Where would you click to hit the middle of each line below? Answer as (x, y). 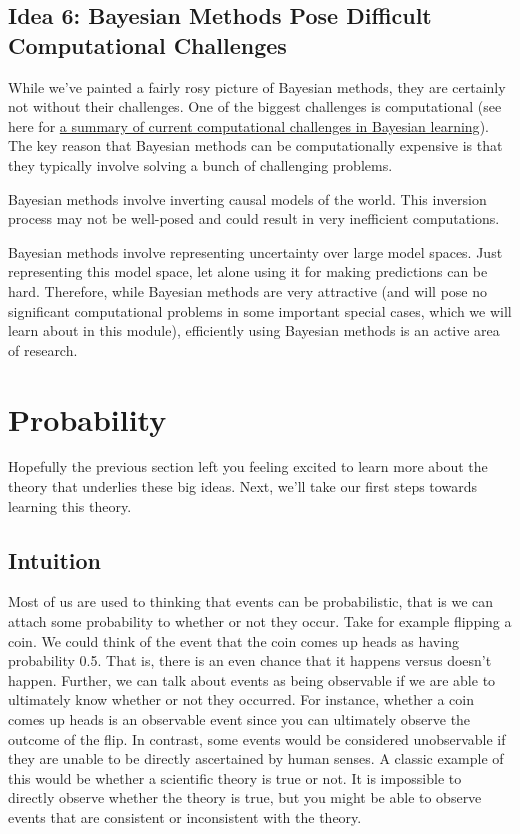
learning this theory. (70, 505)
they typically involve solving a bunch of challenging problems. (200, 164)
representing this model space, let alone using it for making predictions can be (248, 271)
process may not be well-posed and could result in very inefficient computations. (254, 218)
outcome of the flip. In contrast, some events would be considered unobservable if (257, 738)
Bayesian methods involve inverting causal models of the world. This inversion (247, 198)
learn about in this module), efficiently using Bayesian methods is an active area (254, 330)
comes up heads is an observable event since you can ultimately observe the (239, 718)
